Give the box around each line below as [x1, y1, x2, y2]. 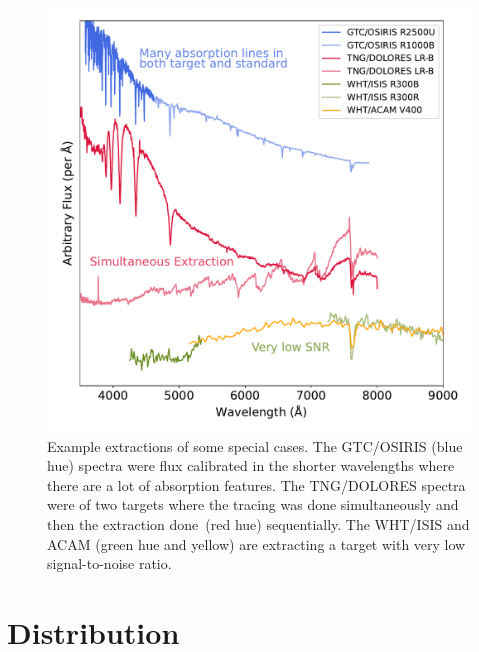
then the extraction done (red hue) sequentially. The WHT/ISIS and [47, 513, 470, 534]
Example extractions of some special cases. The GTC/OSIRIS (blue [47, 435, 463, 456]
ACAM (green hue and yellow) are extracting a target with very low [47, 533, 466, 554]
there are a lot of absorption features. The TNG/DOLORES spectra [47, 474, 466, 495]
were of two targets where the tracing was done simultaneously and [47, 494, 459, 515]
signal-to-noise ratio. [47, 553, 172, 574]
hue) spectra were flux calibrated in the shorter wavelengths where [47, 455, 455, 476]
